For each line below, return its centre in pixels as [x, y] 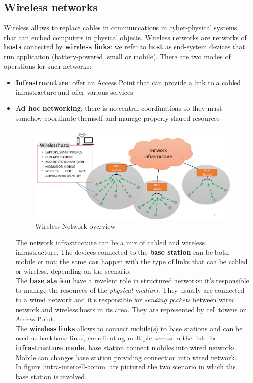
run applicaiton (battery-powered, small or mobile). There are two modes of [117, 56]
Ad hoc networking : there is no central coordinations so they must [119, 108]
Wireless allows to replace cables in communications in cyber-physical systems [121, 28]
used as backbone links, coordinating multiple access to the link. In [116, 338]
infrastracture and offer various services [74, 92]
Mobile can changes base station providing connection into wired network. [126, 357]
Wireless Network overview [75, 225]
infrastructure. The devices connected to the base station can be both [122, 252]
